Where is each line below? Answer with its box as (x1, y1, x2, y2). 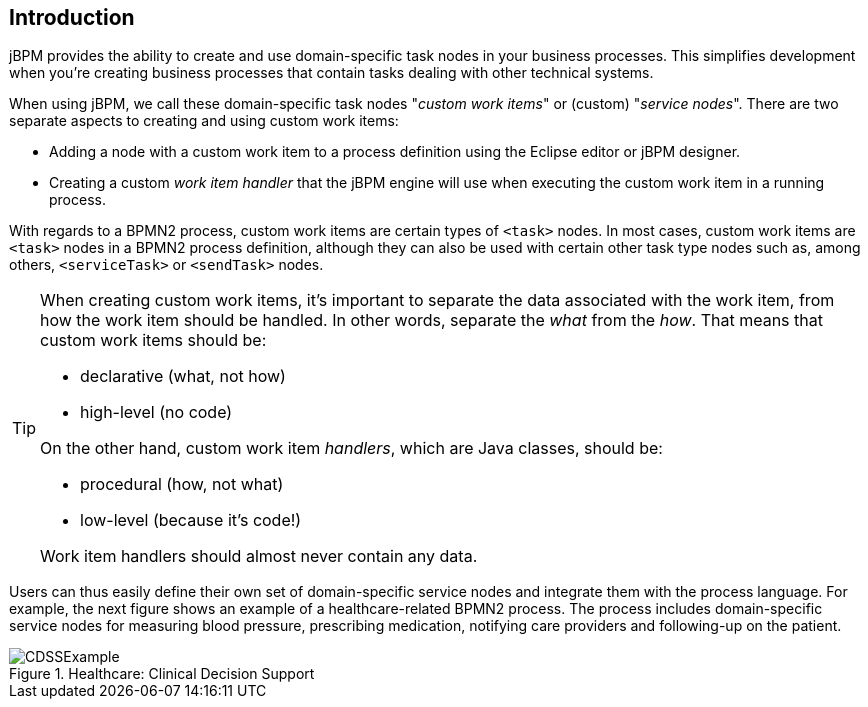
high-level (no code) (80, 402, 233, 423)
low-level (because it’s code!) (80, 510, 302, 531)
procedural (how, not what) (80, 474, 284, 495)
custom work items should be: (40, 330, 267, 351)
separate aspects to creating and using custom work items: (9, 112, 399, 130)
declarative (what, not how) (80, 366, 286, 387)
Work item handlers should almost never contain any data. (40, 546, 478, 567)
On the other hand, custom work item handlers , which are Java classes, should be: (40, 438, 663, 459)
